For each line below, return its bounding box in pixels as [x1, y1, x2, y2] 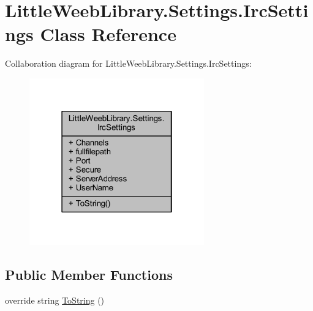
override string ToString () [5, 293, 105, 306]
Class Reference [40, 21, 176, 47]
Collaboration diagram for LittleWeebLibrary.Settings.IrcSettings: [5, 57, 252, 70]
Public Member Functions [5, 264, 173, 283]
